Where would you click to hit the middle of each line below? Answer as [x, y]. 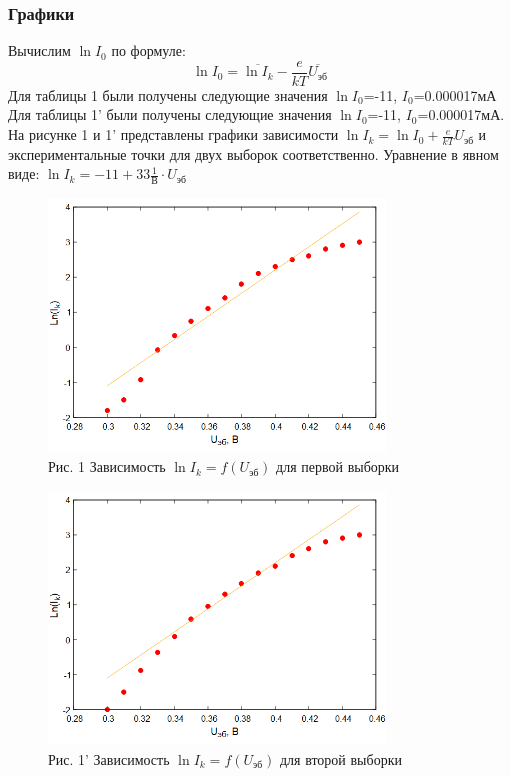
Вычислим [39, 50]
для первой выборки [338, 466]
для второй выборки [340, 758]
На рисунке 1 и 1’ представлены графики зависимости [173, 134]
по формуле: [148, 50]
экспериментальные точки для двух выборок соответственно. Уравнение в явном [253, 153]
